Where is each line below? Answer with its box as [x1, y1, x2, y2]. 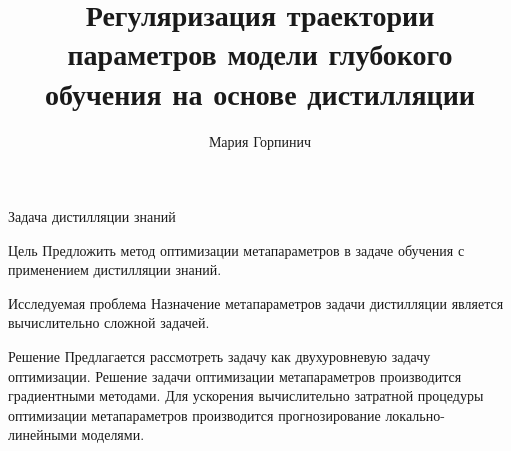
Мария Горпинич [208, 130, 312, 151]
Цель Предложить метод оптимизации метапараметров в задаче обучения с [8, 239, 465, 260]
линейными [8, 424, 77, 445]
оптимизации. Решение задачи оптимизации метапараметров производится [8, 365, 462, 386]
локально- [385, 404, 445, 425]
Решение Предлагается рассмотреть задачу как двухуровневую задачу [8, 346, 431, 367]
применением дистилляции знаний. [8, 259, 222, 280]
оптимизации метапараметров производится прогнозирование [8, 404, 381, 425]
